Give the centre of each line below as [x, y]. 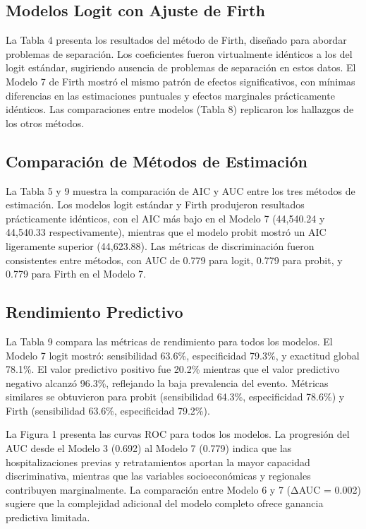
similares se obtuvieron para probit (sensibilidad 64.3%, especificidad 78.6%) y [175, 397]
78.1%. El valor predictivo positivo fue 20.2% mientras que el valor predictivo [173, 369]
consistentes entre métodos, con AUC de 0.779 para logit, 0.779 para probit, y [174, 260]
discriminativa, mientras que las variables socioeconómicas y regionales [158, 476]
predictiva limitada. [48, 517]
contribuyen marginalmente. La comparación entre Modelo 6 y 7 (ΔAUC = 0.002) [183, 489]
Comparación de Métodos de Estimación [157, 161]
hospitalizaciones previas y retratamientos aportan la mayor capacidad [158, 462]
